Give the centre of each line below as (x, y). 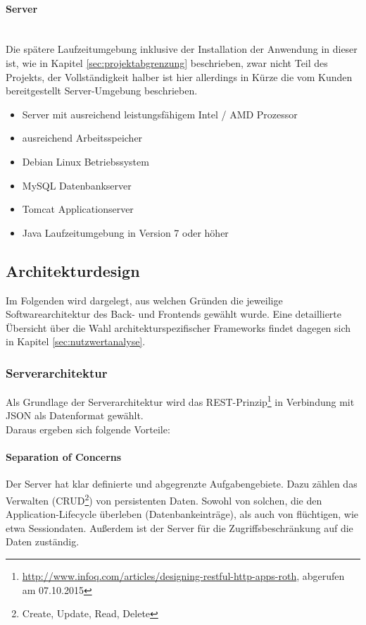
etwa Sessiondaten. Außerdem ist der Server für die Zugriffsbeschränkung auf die (179, 527)
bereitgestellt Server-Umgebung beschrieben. (102, 91)
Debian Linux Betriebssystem (86, 161)
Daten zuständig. (43, 542)
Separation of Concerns (64, 457)
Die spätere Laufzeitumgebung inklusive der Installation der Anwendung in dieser (182, 49)
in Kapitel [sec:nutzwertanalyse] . (76, 341)
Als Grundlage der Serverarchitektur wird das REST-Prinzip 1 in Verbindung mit (180, 401)
